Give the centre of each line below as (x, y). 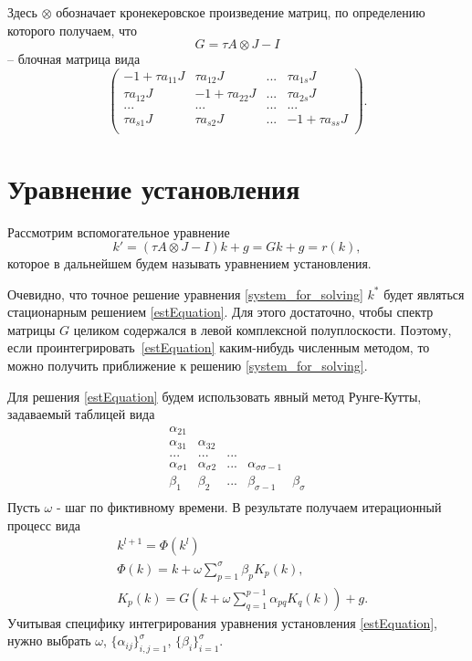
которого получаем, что (73, 30)
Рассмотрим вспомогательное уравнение (119, 231)
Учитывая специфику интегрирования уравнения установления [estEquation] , (222, 622)
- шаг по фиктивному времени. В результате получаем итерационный (249, 507)
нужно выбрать (49, 640)
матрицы (31, 329)
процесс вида (44, 525)
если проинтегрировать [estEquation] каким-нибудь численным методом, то (219, 347)
